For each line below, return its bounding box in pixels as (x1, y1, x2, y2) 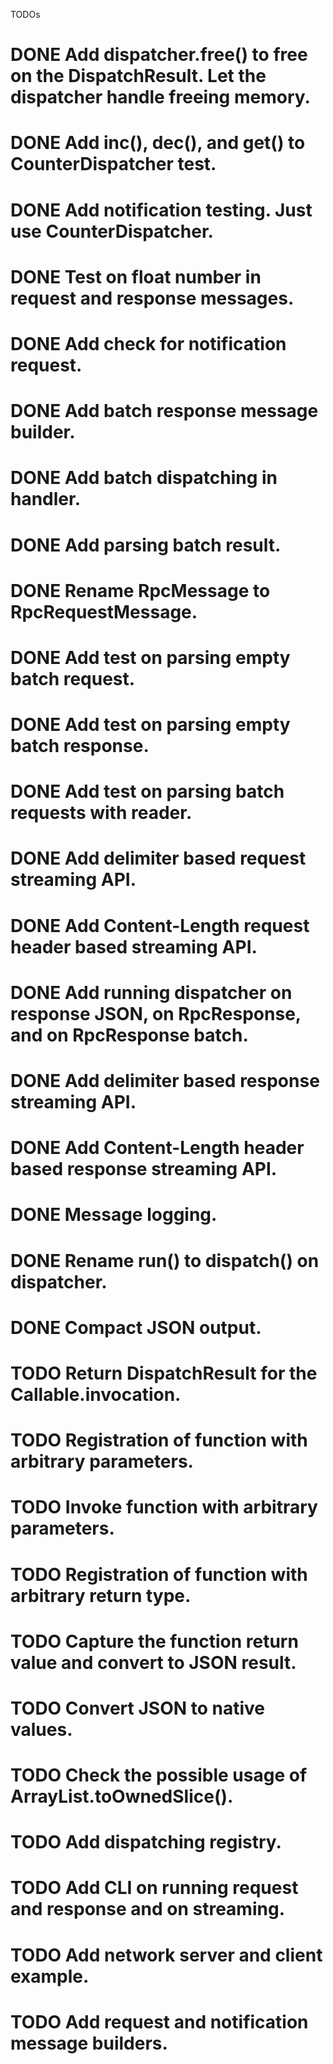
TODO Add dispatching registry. (10, 1831, 282, 1854)
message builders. (10, 2032, 168, 2054)
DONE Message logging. (10, 1204, 218, 1226)
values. (10, 1718, 73, 1741)
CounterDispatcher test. (10, 153, 217, 176)
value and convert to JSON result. (10, 1651, 297, 1674)
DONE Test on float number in (10, 265, 262, 288)
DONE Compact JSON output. (10, 1316, 262, 1339)
